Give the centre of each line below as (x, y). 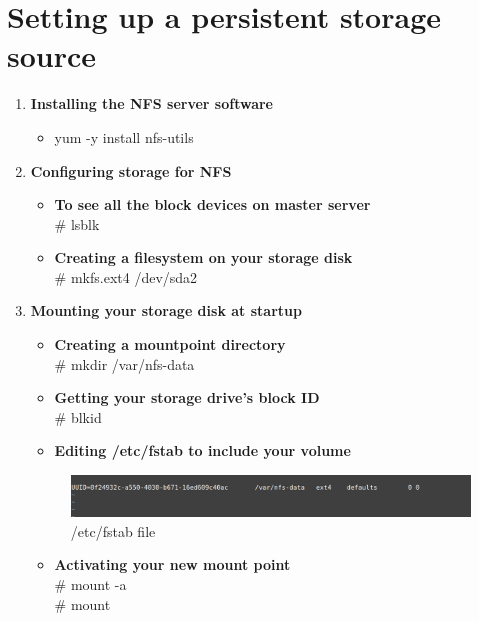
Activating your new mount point (172, 564)
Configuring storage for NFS (131, 170)
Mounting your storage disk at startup (166, 310)
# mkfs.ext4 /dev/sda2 (126, 276)
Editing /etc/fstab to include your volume (202, 450)
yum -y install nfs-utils (124, 136)
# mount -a (90, 584)
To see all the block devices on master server (212, 204)
